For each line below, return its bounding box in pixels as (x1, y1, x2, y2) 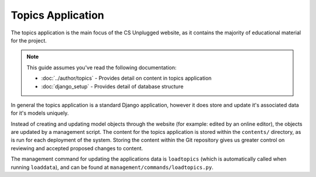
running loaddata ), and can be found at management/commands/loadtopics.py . (11, 164, 214, 171)
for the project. (11, 37, 47, 44)
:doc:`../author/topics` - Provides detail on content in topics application (41, 75, 212, 82)
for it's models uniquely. (11, 109, 69, 116)
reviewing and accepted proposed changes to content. (11, 144, 143, 151)
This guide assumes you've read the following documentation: (26, 64, 177, 71)
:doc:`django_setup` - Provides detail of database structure (41, 83, 184, 90)
